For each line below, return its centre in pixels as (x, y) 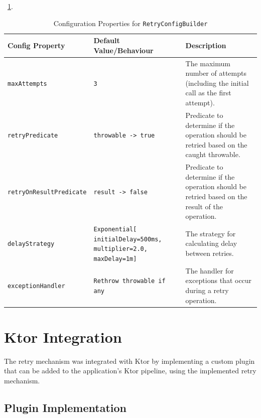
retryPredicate (33, 136)
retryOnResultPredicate (47, 192)
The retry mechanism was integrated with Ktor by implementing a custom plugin (129, 361)
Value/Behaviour (123, 50)
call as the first (208, 93)
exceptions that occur (219, 280)
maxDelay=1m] (115, 259)
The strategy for (211, 233)
